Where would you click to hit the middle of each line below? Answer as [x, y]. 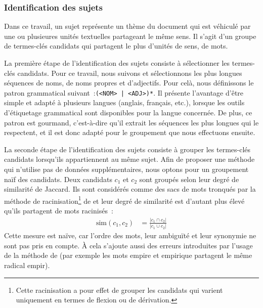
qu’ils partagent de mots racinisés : [59, 211]
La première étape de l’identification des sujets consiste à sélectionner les [117, 63]
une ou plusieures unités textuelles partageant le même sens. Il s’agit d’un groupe [130, 36]
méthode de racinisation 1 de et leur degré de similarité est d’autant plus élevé [124, 200]
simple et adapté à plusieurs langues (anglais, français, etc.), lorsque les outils [124, 102]
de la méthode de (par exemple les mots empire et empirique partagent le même [128, 255]
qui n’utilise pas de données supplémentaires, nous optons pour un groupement [126, 169]
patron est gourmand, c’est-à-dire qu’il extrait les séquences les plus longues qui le [131, 122]
